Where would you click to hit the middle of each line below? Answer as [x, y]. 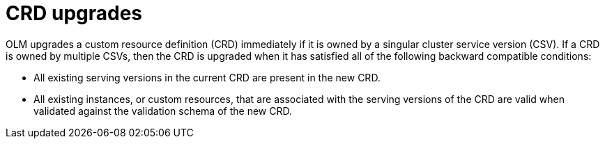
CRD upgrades [74, 13]
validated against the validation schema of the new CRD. [163, 111]
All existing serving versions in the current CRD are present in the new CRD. [207, 77]
